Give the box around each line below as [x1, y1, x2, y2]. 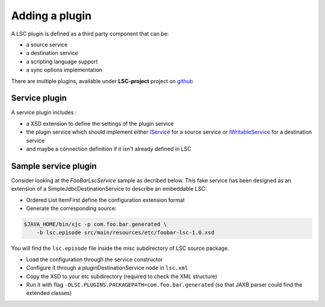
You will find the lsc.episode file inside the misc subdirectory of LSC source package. [11, 244, 229, 252]
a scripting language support [26, 58, 98, 65]
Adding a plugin [11, 9, 92, 22]
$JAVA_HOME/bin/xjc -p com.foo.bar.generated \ [23, 221, 167, 228]
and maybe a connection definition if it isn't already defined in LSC [26, 145, 192, 152]
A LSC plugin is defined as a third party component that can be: [11, 30, 169, 37]
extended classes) [26, 290, 72, 297]
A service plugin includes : [11, 109, 77, 116]
